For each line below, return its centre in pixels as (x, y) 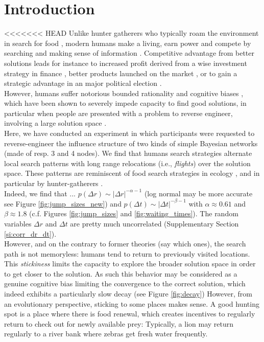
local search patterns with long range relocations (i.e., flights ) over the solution (127, 163)
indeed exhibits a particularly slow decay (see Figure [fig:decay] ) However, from (128, 294)
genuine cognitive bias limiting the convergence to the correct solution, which (125, 283)
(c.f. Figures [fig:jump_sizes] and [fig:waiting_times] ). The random (134, 213)
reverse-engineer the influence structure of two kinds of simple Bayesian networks (131, 143)
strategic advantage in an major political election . (83, 83)
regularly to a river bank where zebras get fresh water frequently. (106, 334)
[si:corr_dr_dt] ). (30, 233)
